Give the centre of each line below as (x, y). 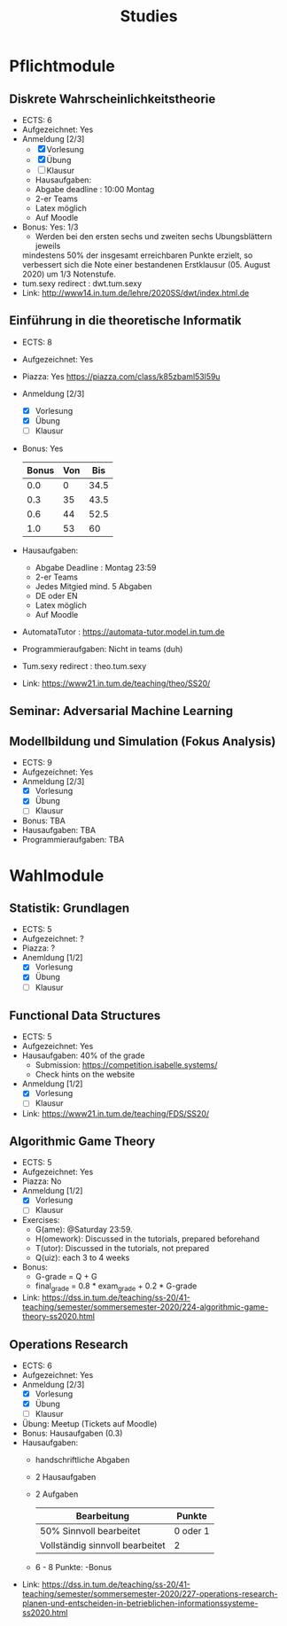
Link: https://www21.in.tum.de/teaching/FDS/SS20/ (116, 1113)
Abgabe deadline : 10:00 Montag (95, 189)
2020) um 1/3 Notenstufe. (69, 274)
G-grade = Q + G (66, 1277)
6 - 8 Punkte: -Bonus (74, 1568)
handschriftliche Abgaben (82, 1460)
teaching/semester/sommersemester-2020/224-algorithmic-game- (145, 1307)
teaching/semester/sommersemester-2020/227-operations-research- (150, 1594)
